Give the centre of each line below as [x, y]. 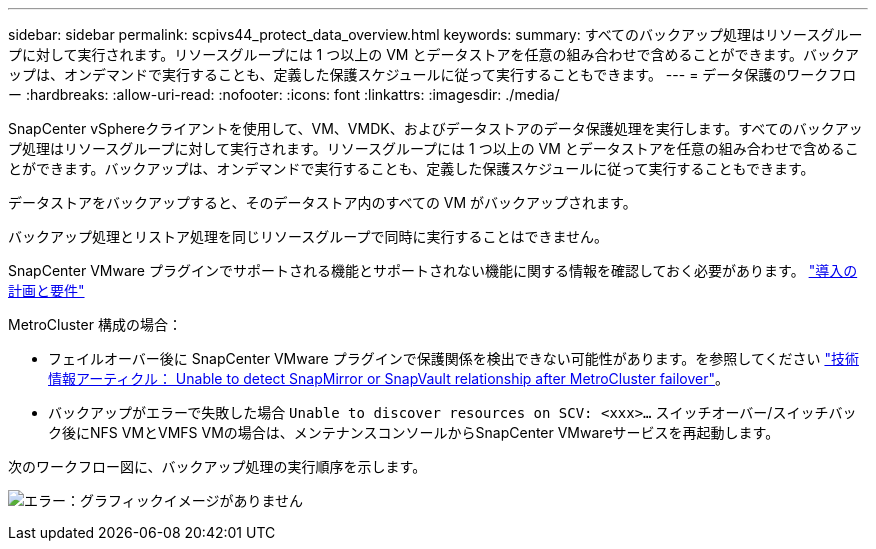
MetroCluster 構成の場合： [95, 324]
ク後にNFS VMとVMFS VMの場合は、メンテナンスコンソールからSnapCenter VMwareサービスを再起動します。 [414, 432]
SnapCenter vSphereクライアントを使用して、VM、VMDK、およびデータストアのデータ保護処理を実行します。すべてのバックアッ [435, 128]
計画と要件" [46, 290]
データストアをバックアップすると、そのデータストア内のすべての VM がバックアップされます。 [322, 202]
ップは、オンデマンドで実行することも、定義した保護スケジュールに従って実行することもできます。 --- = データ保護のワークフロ [432, 74]
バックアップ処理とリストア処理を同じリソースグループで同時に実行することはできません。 [308, 236]
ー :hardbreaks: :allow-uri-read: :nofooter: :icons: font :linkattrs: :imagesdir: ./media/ [284, 94]
